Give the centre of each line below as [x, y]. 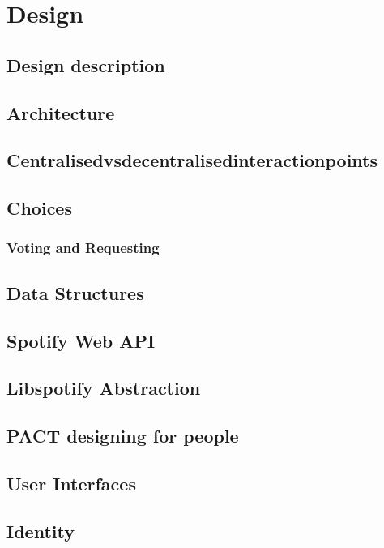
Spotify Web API [81, 340]
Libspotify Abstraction [104, 388]
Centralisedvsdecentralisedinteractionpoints [192, 160]
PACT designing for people [123, 436]
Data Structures [75, 292]
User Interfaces [71, 483]
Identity [41, 531]
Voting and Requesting [83, 248]
